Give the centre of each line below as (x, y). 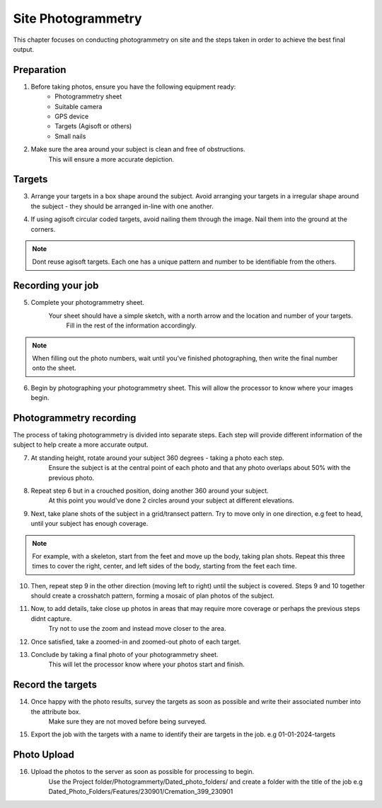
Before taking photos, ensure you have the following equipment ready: (133, 86)
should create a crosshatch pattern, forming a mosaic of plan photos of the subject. (153, 596)
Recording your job (56, 286)
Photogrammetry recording (75, 418)
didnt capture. (51, 618)
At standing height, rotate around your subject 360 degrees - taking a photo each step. (157, 458)
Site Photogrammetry (77, 18)
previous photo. (71, 478)
